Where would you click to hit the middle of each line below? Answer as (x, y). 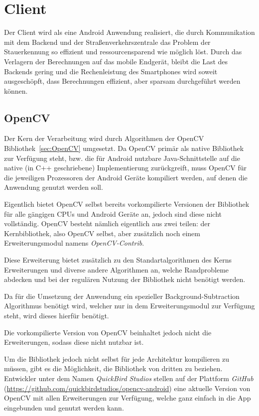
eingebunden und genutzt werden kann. (64, 407)
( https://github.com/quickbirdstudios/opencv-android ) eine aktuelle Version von (127, 388)
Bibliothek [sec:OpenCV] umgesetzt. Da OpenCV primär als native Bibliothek (124, 148)
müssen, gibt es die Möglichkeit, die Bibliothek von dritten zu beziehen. (113, 368)
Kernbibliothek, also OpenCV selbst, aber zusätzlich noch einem (102, 233)
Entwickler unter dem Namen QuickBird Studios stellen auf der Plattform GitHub (129, 378)
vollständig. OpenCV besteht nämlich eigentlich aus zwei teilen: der (107, 223)
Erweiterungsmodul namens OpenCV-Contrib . (74, 243)
